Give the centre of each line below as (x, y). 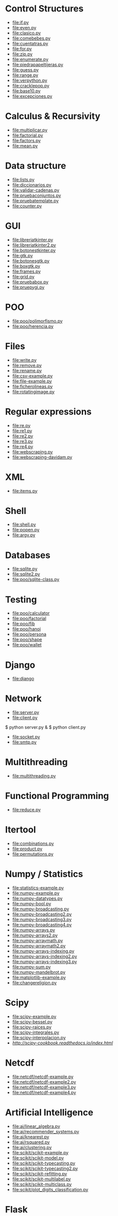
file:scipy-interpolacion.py (39, 1037)
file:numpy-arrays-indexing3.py (45, 961)
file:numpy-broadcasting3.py (42, 919)
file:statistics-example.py (38, 888)
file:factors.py (27, 140)
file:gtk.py (23, 256)
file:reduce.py (27, 810)
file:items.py (25, 491)
